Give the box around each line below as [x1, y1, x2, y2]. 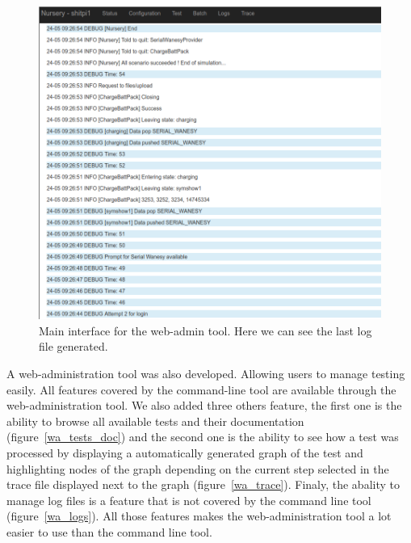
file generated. [39, 338, 108, 355]
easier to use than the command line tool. [6, 523, 212, 540]
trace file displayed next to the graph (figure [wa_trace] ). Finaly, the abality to [6, 476, 400, 493]
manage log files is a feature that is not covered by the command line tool [6, 491, 371, 508]
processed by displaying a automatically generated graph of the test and [6, 444, 363, 461]
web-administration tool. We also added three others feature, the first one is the [6, 397, 402, 414]
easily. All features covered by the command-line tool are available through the [6, 381, 396, 398]
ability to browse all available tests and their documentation [6, 412, 304, 429]
